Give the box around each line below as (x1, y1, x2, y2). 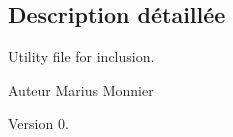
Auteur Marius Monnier (8, 79, 154, 100)
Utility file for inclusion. (8, 46, 155, 67)
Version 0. (8, 113, 69, 134)
